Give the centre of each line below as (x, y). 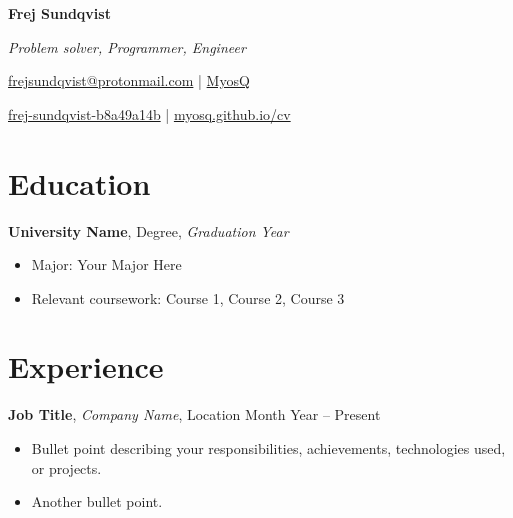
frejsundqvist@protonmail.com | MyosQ (129, 80)
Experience (86, 366)
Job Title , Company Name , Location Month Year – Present (194, 414)
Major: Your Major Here (106, 264)
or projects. (66, 467)
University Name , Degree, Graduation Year (148, 230)
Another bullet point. (97, 501)
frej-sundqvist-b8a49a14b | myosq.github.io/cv (149, 113)
